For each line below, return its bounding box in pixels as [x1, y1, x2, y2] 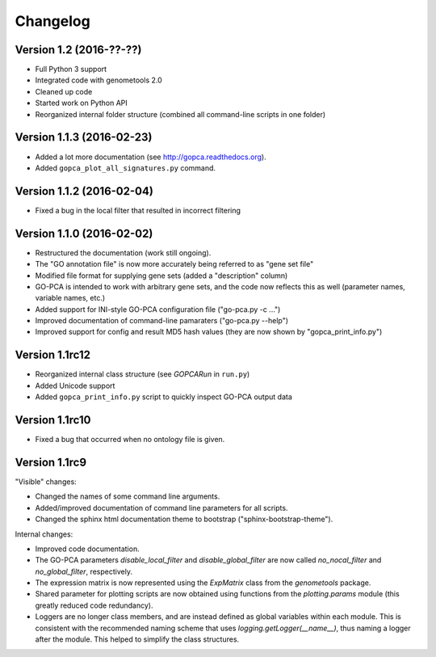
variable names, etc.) [35, 293, 106, 303]
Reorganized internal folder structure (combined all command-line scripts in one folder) [35, 109, 326, 119]
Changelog [15, 12, 90, 30]
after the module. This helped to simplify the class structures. [35, 634, 240, 644]
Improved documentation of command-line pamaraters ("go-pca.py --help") [35, 316, 289, 326]
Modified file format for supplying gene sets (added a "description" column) [35, 271, 288, 280]
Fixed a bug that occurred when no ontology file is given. [35, 435, 225, 444]
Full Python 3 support [35, 65, 107, 74]
